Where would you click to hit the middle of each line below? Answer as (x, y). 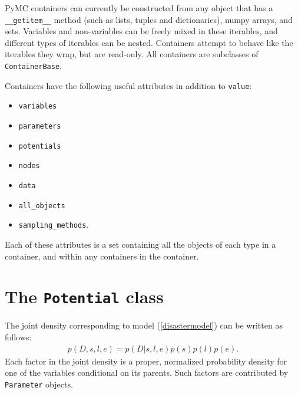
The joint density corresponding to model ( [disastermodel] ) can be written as (144, 325)
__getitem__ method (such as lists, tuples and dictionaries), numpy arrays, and (149, 19)
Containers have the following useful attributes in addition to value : (128, 85)
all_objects (42, 206)
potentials (40, 146)
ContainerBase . (33, 66)
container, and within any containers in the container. (102, 256)
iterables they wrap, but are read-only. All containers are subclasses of (132, 54)
